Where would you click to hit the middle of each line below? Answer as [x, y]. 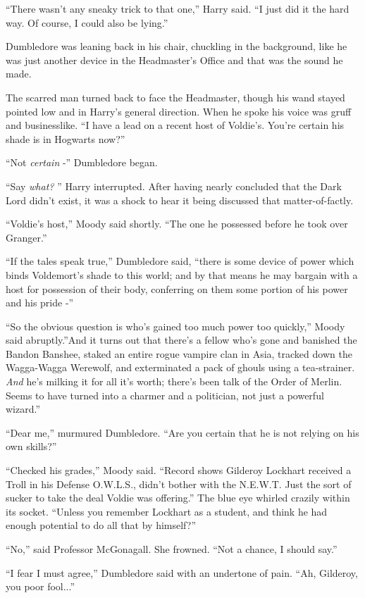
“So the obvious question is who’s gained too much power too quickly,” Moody [175, 326]
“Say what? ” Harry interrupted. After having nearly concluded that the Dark [174, 186]
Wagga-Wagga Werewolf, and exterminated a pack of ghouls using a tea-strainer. [180, 367]
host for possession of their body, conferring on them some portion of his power [177, 288]
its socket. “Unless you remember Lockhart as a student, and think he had [167, 511]
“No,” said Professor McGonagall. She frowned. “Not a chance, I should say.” [172, 549]
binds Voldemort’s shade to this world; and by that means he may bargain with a [182, 274]
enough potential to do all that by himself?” [101, 525]
